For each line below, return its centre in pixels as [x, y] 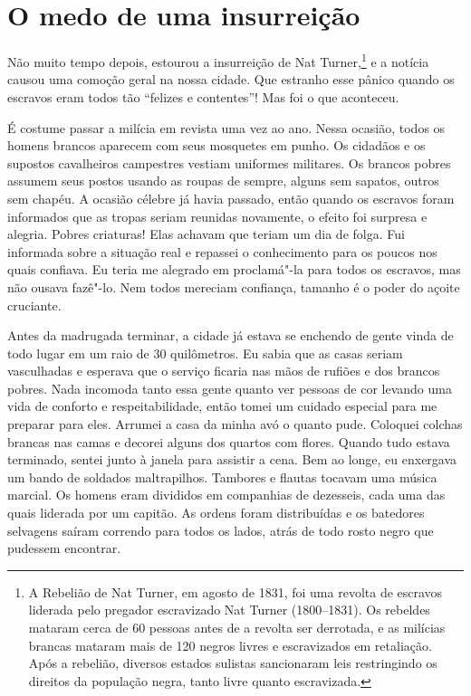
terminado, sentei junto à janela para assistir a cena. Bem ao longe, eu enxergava [232, 459]
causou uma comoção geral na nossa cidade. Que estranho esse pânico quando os [231, 79]
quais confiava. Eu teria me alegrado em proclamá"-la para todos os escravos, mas [234, 269]
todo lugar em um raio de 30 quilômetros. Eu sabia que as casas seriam [205, 353]
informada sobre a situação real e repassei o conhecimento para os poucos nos [222, 251]
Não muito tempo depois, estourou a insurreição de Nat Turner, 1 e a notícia [218, 60]
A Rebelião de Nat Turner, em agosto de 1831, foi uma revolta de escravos [235, 591]
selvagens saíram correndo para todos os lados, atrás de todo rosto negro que [221, 530]
